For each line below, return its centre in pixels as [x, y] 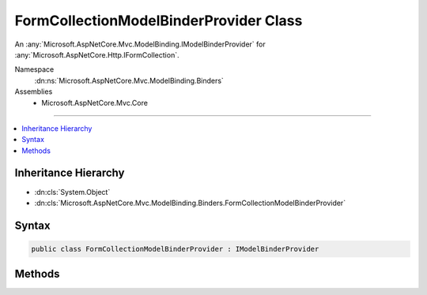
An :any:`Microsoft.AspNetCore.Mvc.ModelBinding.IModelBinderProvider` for [140, 44]
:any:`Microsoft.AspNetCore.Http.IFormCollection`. [97, 54]
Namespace [34, 69]
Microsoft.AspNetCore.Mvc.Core [94, 103]
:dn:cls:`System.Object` [72, 192]
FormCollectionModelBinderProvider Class [159, 21]
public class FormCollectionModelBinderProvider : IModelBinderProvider [175, 249]
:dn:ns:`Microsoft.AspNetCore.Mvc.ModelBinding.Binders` [129, 80]
